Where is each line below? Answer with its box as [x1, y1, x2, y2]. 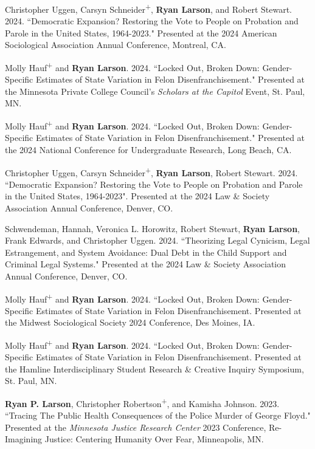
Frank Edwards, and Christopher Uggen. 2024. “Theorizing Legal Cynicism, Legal [5, 234, 310, 247]
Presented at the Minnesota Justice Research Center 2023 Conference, [5, 420, 266, 433]
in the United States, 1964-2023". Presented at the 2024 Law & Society [5, 190, 270, 202]
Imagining [5, 433, 43, 445]
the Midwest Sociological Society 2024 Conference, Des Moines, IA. [5, 316, 255, 329]
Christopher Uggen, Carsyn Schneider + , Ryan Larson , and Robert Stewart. [5, 1, 292, 15]
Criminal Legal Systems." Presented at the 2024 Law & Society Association [5, 258, 286, 270]
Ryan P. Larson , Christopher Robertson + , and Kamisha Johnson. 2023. [5, 395, 280, 410]
